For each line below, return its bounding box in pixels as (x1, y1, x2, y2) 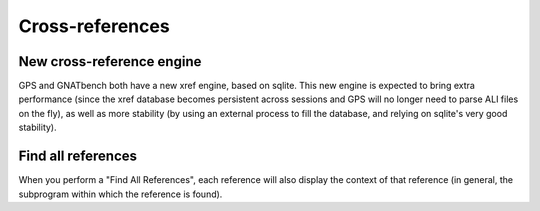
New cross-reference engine (18, 53, 202, 70)
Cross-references (18, 15, 170, 37)
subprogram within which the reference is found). (18, 188, 223, 200)
